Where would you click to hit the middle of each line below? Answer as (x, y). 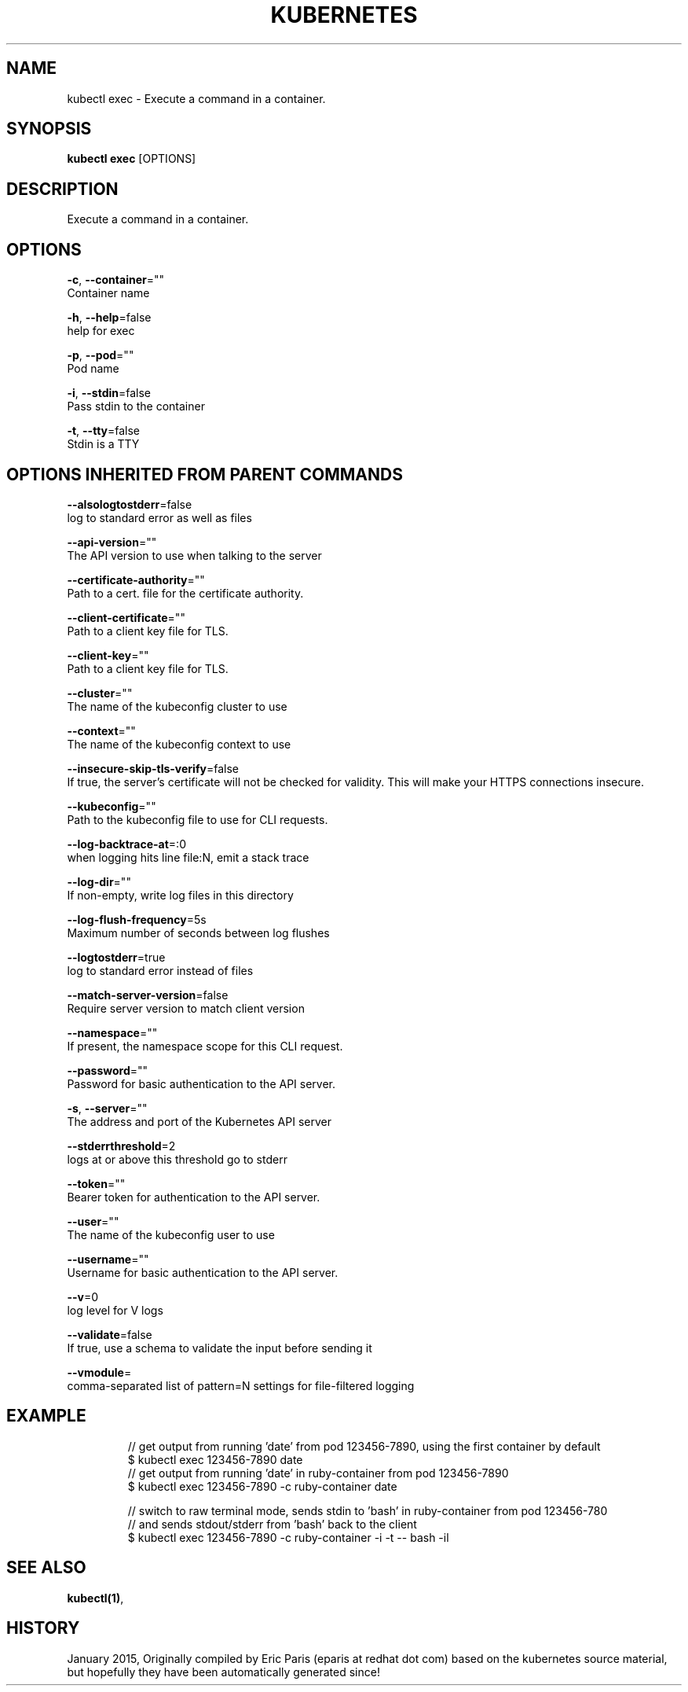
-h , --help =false (109, 318)
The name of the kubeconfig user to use (171, 1234)
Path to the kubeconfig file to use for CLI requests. (198, 819)
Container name (108, 293)
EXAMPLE (46, 1416)
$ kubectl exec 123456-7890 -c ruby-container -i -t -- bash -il (288, 1537)
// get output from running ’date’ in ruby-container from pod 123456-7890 (318, 1473)
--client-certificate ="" (126, 617)
